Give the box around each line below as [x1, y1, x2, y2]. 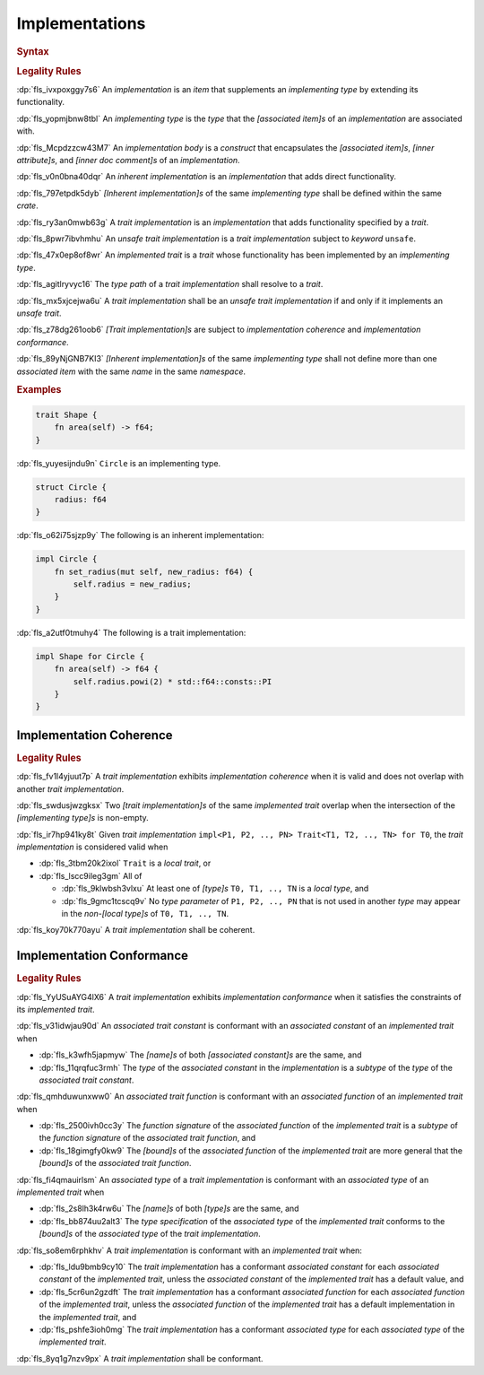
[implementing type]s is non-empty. [16, 813, 150, 823]
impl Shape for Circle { [35, 651, 145, 661]
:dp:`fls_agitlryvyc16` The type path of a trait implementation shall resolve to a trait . [16, 279, 324, 290]
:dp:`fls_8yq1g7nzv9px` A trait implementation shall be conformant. [16, 1353, 264, 1363]
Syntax [16, 45, 49, 57]
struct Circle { [35, 482, 108, 492]
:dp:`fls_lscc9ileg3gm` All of [39, 870, 143, 881]
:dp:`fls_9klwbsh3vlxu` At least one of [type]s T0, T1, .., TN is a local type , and [61, 883, 369, 894]
